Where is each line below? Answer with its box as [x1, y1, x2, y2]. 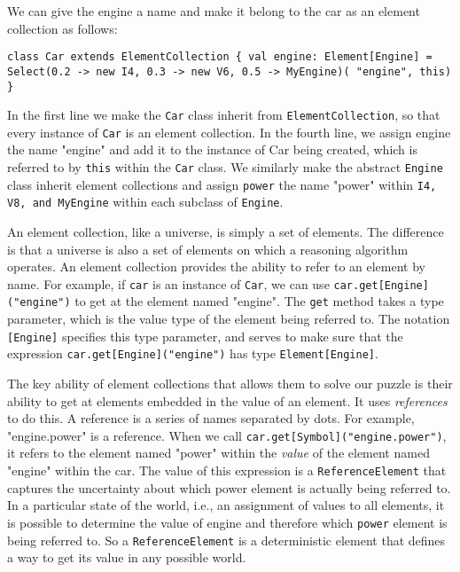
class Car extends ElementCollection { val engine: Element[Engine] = [7, 51, 433, 64]
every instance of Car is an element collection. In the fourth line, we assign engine [7, 122, 451, 141]
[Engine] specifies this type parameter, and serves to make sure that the [7, 326, 403, 345]
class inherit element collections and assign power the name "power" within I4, [7, 175, 437, 193]
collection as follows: [7, 19, 118, 37]
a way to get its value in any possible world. [7, 548, 246, 567]
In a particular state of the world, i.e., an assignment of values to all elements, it [7, 496, 445, 514]
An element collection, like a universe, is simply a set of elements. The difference [7, 223, 444, 241]
